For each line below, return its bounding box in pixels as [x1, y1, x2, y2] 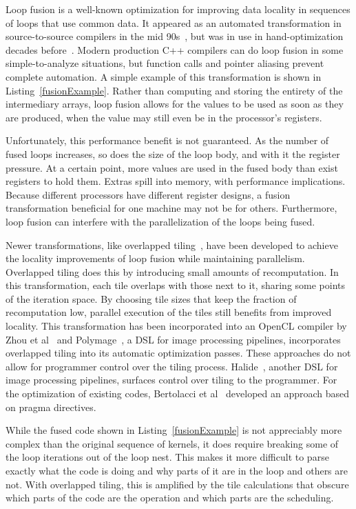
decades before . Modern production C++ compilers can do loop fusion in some [6, 42, 344, 57]
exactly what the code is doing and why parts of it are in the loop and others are [6, 463, 348, 477]
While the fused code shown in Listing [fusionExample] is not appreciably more [6, 423, 342, 437]
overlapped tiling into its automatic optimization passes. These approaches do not [6, 346, 351, 360]
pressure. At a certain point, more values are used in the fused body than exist [6, 160, 338, 174]
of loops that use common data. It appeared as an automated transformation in [6, 15, 342, 30]
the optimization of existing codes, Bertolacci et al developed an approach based [6, 386, 350, 401]
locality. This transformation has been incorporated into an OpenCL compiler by [6, 319, 347, 333]
